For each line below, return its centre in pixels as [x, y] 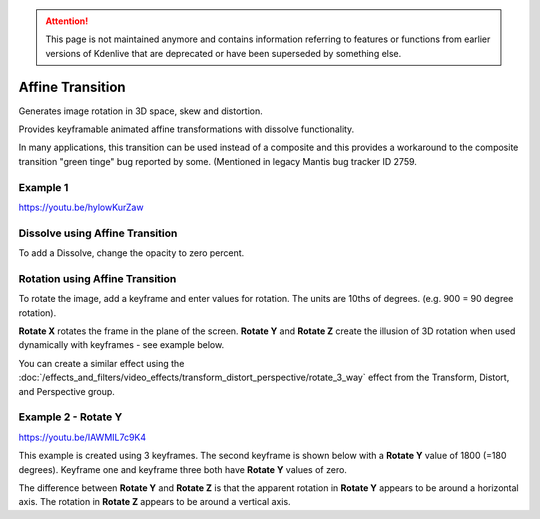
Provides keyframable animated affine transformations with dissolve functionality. [186, 129]
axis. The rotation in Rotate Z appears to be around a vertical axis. [154, 502]
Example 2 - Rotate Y [70, 417]
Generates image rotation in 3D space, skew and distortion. [141, 111]
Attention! [67, 21]
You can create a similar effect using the [101, 363]
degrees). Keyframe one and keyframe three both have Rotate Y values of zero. [182, 469]
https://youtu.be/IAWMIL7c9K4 [82, 437]
